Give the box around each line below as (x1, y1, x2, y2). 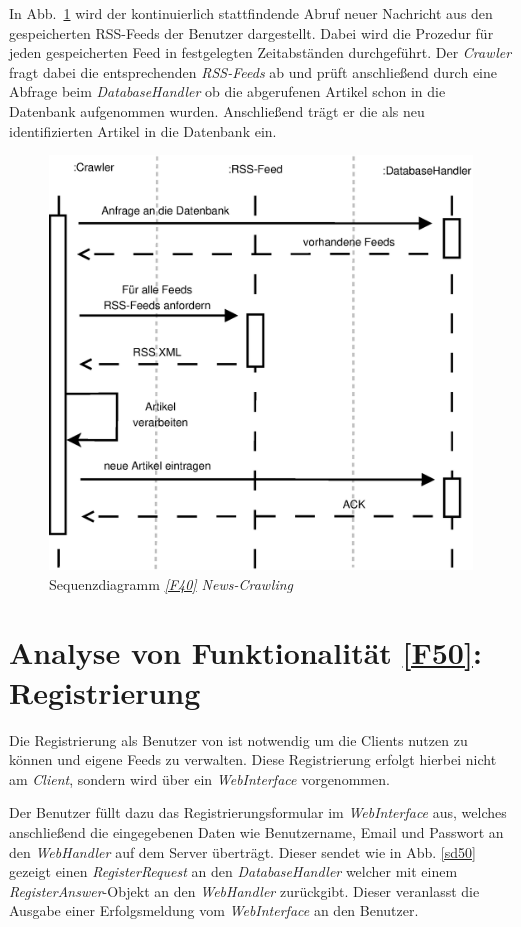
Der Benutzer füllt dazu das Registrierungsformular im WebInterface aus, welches (9, 802, 507, 823)
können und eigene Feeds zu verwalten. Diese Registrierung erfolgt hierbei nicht (9, 749, 497, 770)
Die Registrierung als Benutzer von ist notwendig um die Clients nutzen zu (9, 729, 468, 750)
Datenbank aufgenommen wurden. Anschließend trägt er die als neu (9, 100, 425, 121)
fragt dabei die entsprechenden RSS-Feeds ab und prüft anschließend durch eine (9, 61, 497, 82)
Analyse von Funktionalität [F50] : (9, 632, 482, 673)
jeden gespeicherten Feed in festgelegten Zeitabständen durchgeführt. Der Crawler (9, 42, 512, 63)
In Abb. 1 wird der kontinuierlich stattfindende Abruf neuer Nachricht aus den (9, 3, 493, 23)
